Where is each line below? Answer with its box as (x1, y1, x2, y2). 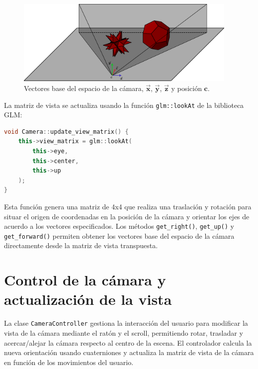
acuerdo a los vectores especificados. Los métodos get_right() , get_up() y (4, 221, 234, 231)
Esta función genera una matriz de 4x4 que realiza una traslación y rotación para (4, 201, 252, 211)
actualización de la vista (4, 289, 172, 309)
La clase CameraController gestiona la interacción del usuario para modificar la (4, 318, 248, 328)
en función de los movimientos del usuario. (4, 357, 134, 367)
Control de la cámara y (4, 270, 166, 290)
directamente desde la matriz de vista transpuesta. (4, 240, 158, 251)
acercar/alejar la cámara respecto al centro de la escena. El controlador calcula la (4, 337, 252, 348)
